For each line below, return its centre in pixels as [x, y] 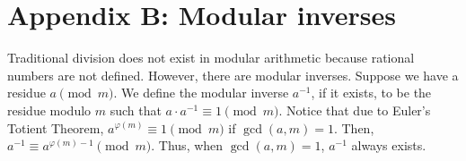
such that [136, 110]
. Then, [354, 127]
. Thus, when [187, 145]
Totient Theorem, [56, 127]
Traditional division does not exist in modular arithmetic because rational [211, 58]
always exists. [389, 145]
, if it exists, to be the [371, 93]
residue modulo [49, 110]
